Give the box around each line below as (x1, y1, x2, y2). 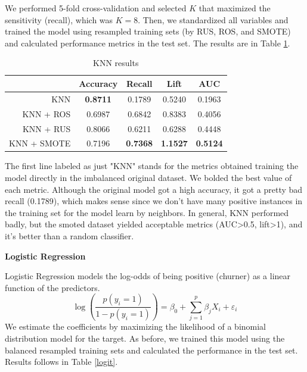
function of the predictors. (5, 281, 100, 293)
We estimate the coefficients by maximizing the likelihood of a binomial (5, 320, 266, 333)
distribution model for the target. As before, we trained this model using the (5, 332, 285, 344)
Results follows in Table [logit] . (5, 355, 118, 368)
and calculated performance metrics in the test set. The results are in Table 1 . (5, 36, 290, 49)
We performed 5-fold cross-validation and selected (5, 2, 187, 14)
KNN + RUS (22, 122, 71, 135)
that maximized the (199, 2, 271, 14)
